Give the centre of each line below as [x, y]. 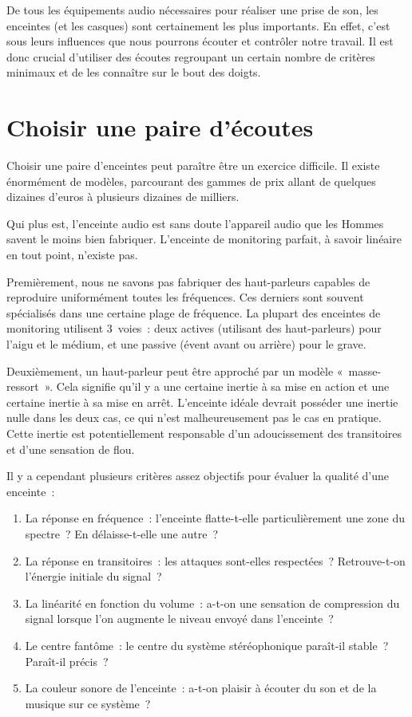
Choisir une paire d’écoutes [160, 127]
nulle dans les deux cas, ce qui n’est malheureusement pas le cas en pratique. [194, 418]
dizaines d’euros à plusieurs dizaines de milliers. [123, 197]
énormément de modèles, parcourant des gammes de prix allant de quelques [191, 181]
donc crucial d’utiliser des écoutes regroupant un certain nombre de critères [191, 56]
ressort [23, 386]
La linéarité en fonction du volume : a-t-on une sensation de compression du [212, 603]
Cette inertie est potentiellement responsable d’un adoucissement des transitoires [204, 433]
